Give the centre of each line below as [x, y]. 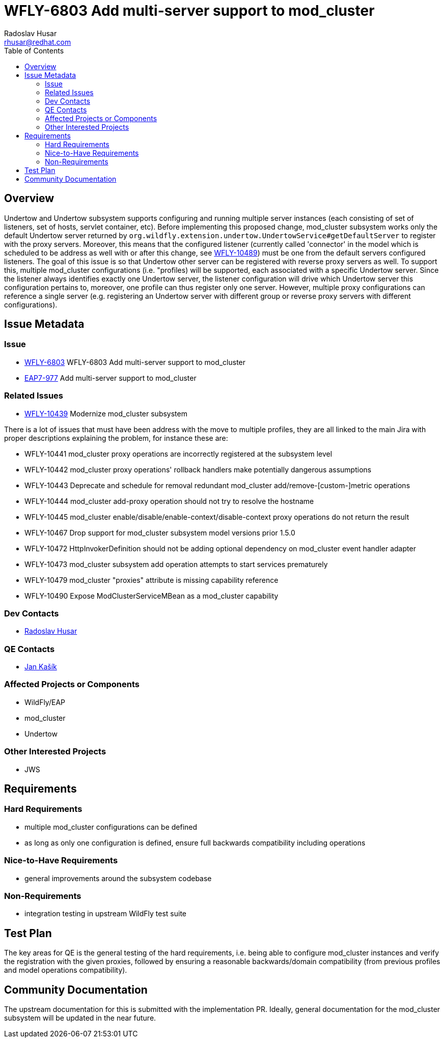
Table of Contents [34, 50]
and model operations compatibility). [66, 970]
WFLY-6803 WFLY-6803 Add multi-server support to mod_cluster [135, 362]
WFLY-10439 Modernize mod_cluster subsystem [106, 413]
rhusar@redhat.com [38, 42]
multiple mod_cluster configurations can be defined [111, 827]
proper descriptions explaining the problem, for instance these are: [116, 438]
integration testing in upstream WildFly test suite [105, 914]
